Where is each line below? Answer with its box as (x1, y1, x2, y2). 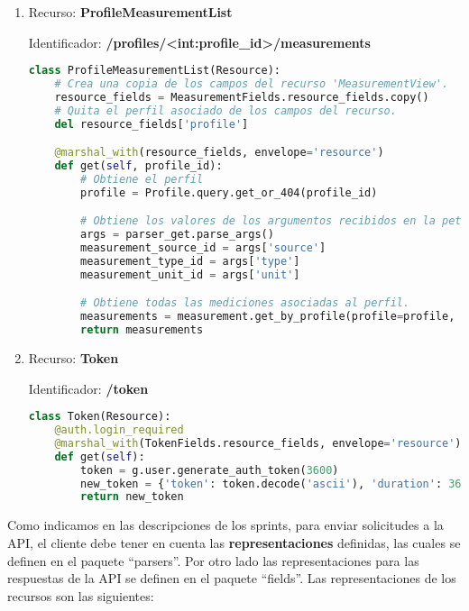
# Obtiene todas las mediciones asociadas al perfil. (80, 296, 410, 310)
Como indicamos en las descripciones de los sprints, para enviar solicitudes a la (7, 515, 444, 534)
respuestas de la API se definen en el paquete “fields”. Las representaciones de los (7, 569, 456, 588)
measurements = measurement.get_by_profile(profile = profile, (80, 310, 455, 324)
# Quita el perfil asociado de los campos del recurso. (54, 104, 397, 117)
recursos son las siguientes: (7, 586, 154, 605)
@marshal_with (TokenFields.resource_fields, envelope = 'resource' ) (54, 436, 462, 450)
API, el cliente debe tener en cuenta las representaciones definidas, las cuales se (7, 533, 461, 552)
